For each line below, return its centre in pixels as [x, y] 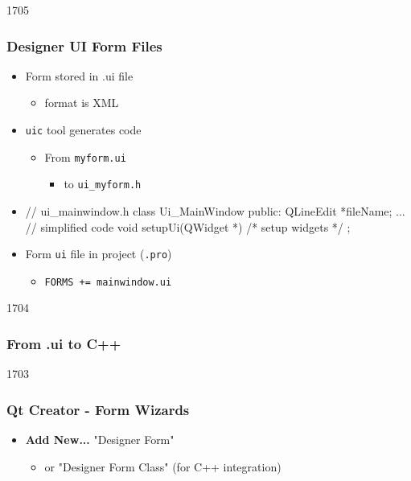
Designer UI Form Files [84, 45]
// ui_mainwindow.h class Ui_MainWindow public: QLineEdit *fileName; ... [215, 210]
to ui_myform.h [103, 184]
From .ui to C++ [64, 343]
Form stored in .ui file [79, 75]
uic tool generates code [83, 129]
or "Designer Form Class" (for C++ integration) [163, 466]
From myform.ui [85, 156]
